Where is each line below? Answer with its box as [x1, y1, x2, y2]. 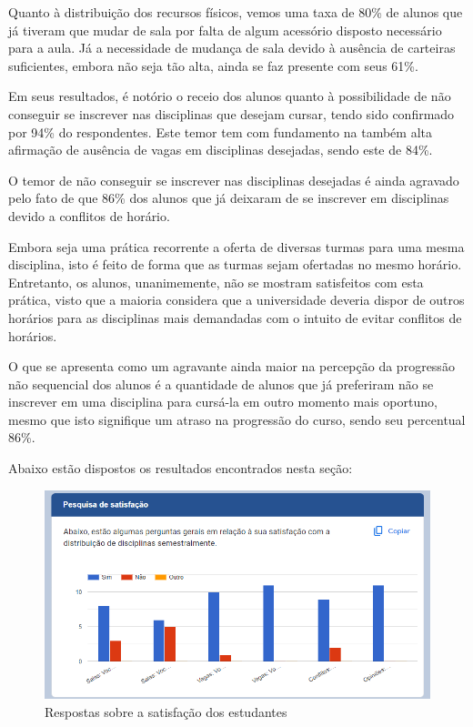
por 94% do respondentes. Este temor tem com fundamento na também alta [8, 122, 433, 141]
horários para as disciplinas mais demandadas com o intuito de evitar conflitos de [8, 308, 462, 327]
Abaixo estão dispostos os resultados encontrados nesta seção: [8, 459, 353, 478]
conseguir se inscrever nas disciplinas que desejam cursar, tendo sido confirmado [8, 104, 455, 123]
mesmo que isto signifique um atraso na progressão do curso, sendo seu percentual [8, 409, 466, 429]
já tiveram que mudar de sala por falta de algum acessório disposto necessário [8, 20, 442, 39]
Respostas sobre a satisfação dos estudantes [45, 702, 287, 722]
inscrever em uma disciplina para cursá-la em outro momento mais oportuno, [8, 392, 438, 411]
